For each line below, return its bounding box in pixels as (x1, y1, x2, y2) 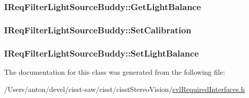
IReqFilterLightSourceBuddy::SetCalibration (4, 23, 192, 36)
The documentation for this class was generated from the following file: (4, 66, 225, 77)
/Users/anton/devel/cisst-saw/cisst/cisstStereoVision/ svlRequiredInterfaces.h (4, 83, 245, 94)
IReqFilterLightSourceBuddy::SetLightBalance (4, 46, 199, 59)
